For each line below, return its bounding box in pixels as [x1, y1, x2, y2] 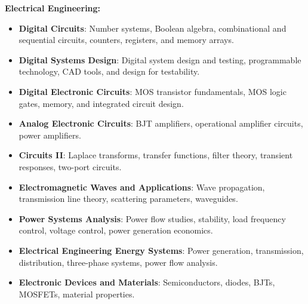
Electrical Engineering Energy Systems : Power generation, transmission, [19, 244, 304, 256]
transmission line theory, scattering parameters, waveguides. [19, 192, 238, 205]
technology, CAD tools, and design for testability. [19, 65, 200, 78]
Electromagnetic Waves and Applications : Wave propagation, [19, 180, 265, 193]
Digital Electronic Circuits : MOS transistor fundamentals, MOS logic [19, 85, 287, 97]
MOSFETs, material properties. [19, 287, 135, 300]
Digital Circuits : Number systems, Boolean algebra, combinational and [19, 22, 287, 34]
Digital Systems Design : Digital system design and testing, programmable [19, 53, 301, 66]
